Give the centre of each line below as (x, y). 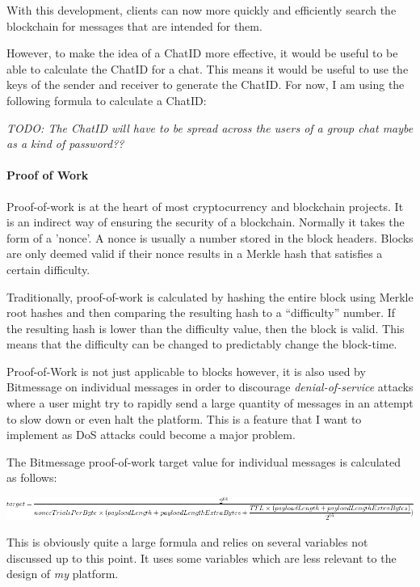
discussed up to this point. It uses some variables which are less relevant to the (202, 557)
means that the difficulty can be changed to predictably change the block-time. (202, 344)
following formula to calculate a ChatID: (107, 100)
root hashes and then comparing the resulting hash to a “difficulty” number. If (201, 313)
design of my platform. (63, 574)
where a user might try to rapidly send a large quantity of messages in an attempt (210, 403)
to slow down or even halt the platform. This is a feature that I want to (184, 418)
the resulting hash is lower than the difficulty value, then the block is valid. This (206, 328)
